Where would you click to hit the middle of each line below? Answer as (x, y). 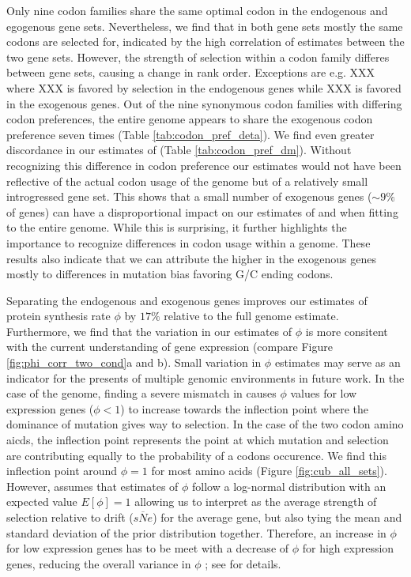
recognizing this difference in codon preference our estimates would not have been (204, 165)
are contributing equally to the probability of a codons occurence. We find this (197, 455)
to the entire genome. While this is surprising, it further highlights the (177, 227)
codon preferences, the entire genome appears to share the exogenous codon (190, 119)
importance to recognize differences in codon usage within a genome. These (189, 242)
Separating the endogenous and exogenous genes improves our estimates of (187, 300)
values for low (324, 393)
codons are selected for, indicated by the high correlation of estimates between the (205, 41)
